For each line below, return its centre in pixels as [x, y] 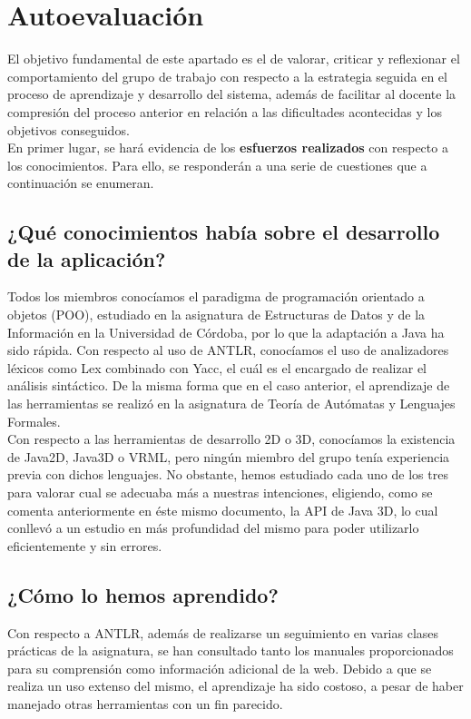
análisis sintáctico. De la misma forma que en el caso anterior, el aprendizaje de [229, 385]
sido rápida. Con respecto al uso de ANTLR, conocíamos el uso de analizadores [228, 350]
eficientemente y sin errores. [85, 545]
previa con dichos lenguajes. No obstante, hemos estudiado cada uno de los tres [228, 474]
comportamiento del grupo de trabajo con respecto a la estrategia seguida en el [227, 76]
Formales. [34, 421]
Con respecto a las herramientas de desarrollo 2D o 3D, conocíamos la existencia [231, 439]
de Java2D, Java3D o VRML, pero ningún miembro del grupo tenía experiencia [229, 456]
